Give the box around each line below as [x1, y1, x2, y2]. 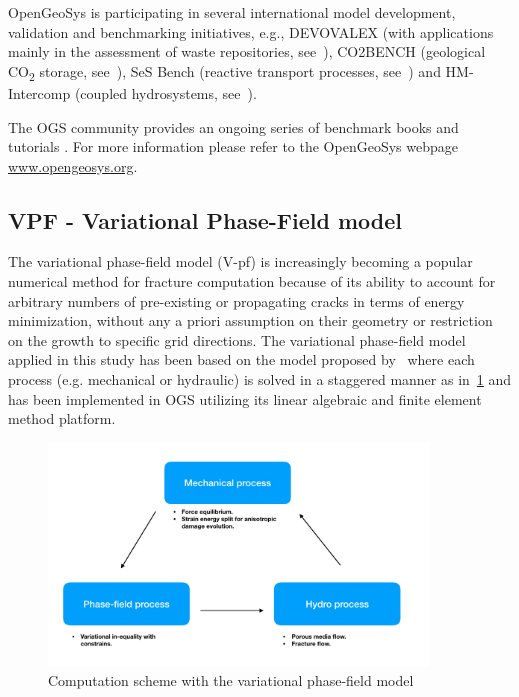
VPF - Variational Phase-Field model [8, 204, 403, 235]
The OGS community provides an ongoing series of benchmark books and [8, 116, 459, 137]
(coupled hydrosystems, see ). [74, 82, 257, 103]
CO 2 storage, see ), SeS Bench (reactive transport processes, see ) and [8, 60, 441, 84]
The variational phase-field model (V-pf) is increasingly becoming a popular [8, 251, 473, 272]
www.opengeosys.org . [8, 155, 138, 176]
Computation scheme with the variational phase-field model [48, 670, 414, 691]
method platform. [8, 408, 116, 429]
